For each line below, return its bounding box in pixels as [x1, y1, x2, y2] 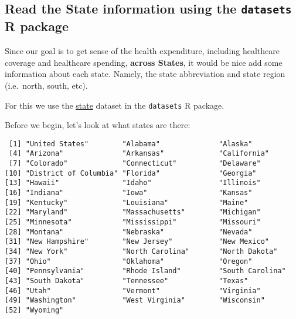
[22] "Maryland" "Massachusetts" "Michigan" [5, 208, 261, 217]
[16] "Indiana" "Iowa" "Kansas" [5, 189, 253, 197]
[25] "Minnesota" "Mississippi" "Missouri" [5, 218, 261, 227]
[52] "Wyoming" [5, 305, 64, 314]
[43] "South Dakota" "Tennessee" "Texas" [5, 276, 249, 285]
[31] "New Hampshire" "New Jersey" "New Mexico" [5, 237, 270, 246]
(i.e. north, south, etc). [5, 79, 88, 91]
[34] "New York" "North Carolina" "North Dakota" [5, 247, 278, 256]
